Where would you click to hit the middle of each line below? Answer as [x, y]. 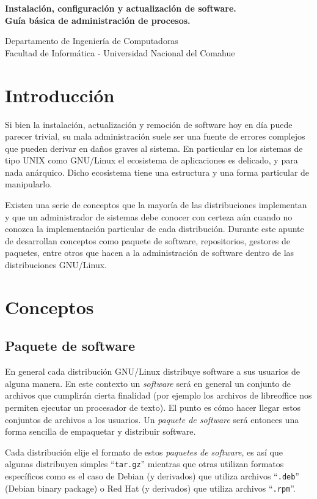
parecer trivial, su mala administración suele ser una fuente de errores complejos [155, 136]
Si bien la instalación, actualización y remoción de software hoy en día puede [149, 124]
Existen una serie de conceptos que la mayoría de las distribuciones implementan [156, 205]
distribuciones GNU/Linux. [56, 265]
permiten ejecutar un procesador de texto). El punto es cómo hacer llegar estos [153, 407]
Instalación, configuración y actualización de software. [121, 8]
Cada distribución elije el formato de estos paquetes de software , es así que [144, 452]
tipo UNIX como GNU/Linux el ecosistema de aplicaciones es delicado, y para [151, 160]
